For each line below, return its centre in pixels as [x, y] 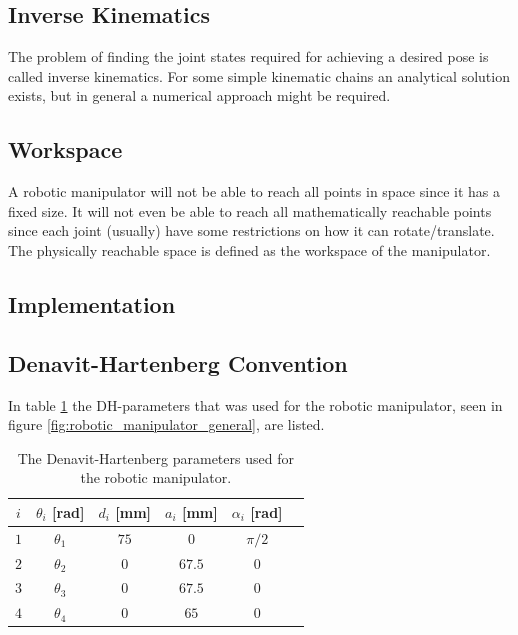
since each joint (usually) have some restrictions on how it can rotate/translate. [251, 230]
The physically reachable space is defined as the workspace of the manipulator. [249, 249]
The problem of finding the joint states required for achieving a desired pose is [248, 56]
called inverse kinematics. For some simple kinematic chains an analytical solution [259, 75]
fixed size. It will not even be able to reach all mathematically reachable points [250, 210]
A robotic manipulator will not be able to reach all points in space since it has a [254, 191]
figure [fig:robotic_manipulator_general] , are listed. [166, 424]
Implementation [92, 303]
